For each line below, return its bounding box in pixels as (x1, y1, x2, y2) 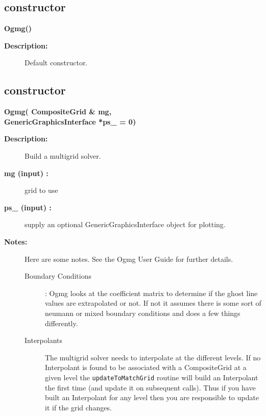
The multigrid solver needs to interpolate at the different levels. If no (45, 352, 261, 362)
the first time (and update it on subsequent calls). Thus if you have (45, 382, 256, 393)
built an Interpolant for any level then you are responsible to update (45, 392, 259, 403)
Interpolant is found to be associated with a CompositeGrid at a (45, 362, 247, 373)
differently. (45, 317, 78, 328)
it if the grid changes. (45, 402, 112, 412)
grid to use (25, 185, 58, 195)
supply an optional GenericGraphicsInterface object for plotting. (25, 219, 226, 230)
